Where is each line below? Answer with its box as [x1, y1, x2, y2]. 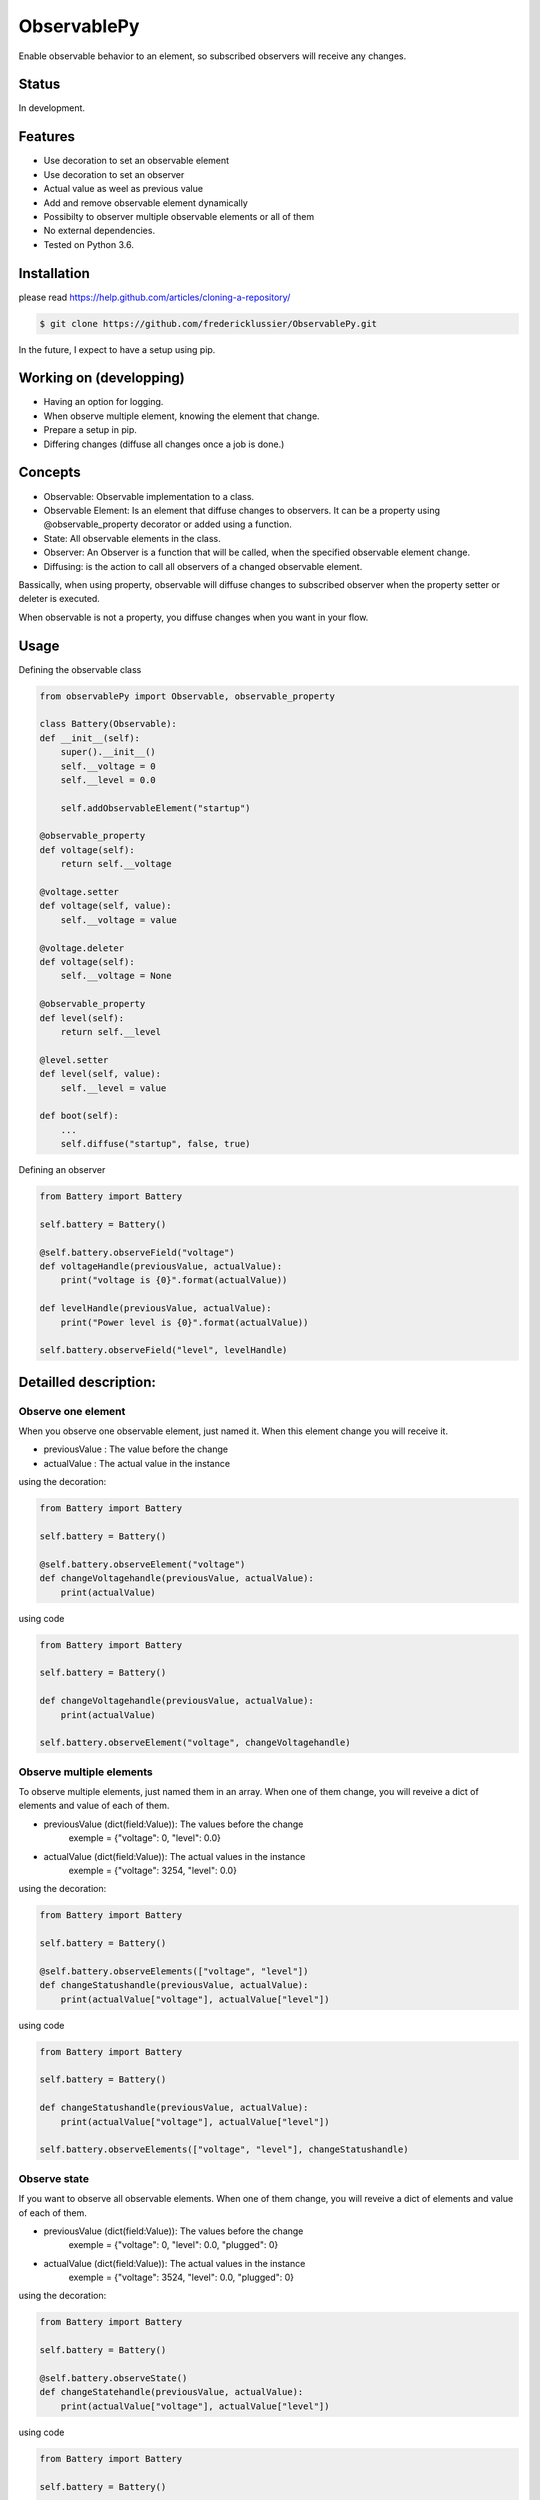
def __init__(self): [39, 732, 140, 744]
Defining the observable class [18, 663, 142, 675]
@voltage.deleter [39, 942, 125, 954]
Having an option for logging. [43, 396, 164, 408]
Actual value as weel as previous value [43, 183, 204, 195]
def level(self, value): [39, 1068, 162, 1080]
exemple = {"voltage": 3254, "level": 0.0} [68, 1864, 237, 1876]
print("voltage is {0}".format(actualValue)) [60, 1275, 288, 1286]
